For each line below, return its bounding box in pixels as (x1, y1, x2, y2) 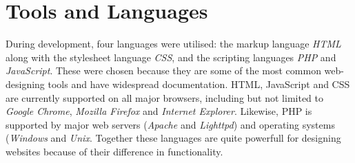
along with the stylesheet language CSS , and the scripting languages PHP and (6, 50, 336, 64)
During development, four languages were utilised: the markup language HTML (6, 36, 341, 51)
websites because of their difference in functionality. (6, 144, 223, 158)
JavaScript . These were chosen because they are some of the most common (6, 63, 321, 78)
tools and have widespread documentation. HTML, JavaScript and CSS (48, 76, 350, 91)
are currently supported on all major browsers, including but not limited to (6, 90, 324, 105)
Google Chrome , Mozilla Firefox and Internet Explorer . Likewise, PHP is (6, 104, 312, 118)
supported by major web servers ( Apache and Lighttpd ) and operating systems (6, 117, 335, 131)
